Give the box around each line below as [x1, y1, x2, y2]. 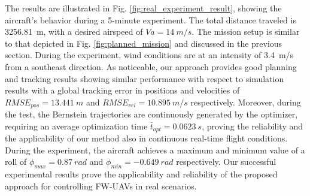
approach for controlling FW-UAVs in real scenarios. [5, 179, 197, 192]
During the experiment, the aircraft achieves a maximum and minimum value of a [5, 143, 305, 156]
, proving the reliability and [202, 119, 303, 132]
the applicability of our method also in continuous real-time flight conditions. [5, 132, 288, 144]
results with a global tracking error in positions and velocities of [5, 84, 240, 97]
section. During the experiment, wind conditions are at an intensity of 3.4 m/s [5, 49, 294, 61]
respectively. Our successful [176, 155, 276, 168]
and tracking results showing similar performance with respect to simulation [5, 72, 284, 85]
